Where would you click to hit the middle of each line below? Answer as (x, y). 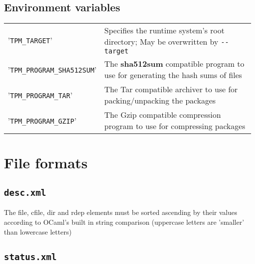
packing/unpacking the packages (160, 101)
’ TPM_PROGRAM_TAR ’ (40, 95)
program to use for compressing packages (175, 126)
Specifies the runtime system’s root (164, 30)
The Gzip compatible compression (163, 115)
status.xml (30, 257)
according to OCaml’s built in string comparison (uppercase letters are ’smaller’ (124, 222)
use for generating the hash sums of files (173, 75)
